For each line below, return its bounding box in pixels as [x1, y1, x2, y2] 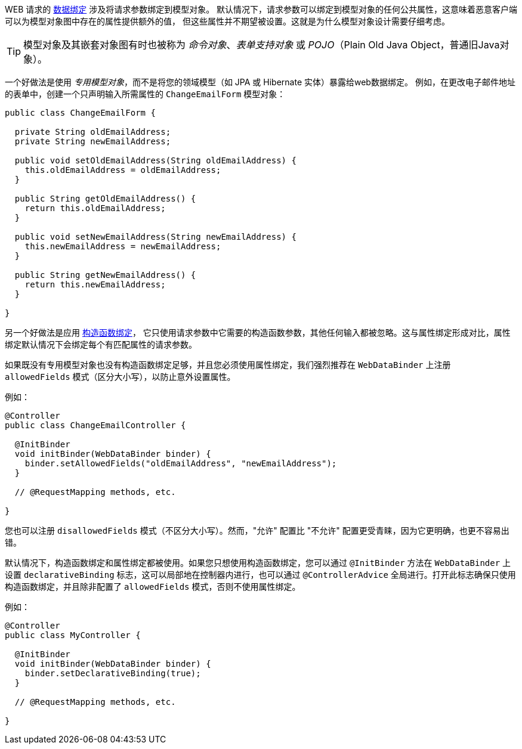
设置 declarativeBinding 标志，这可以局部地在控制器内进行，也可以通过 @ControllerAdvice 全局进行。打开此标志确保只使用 [5, 570, 516, 580]
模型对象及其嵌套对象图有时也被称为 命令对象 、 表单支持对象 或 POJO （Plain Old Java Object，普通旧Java [23, 39, 500, 51]
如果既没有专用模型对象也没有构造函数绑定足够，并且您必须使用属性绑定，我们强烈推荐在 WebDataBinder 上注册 [5, 360, 451, 370]
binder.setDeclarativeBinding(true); [24, 668, 201, 678]
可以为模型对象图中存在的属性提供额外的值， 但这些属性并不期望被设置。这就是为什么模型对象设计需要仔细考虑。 [5, 16, 450, 26]
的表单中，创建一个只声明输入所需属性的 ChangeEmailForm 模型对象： [5, 89, 286, 99]
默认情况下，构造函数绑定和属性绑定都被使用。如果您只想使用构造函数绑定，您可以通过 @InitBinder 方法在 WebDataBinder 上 [5, 558, 511, 568]
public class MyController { [5, 630, 141, 640]
